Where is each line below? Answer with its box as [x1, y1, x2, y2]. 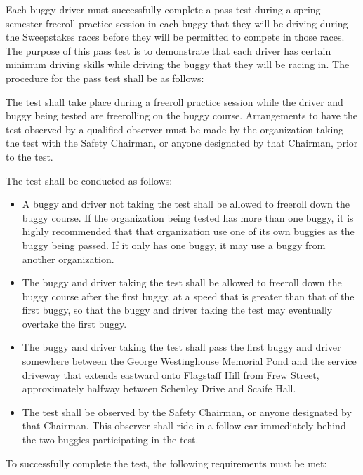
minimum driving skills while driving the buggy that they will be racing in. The [6, 57, 350, 72]
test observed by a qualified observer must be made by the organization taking [6, 121, 344, 136]
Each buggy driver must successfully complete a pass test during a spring [6, 2, 321, 16]
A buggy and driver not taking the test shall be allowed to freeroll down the [22, 196, 350, 211]
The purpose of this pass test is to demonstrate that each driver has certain [6, 43, 331, 58]
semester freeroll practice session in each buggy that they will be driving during [6, 15, 348, 30]
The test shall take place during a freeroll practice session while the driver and [6, 94, 343, 109]
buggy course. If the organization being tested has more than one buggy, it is [22, 210, 354, 225]
